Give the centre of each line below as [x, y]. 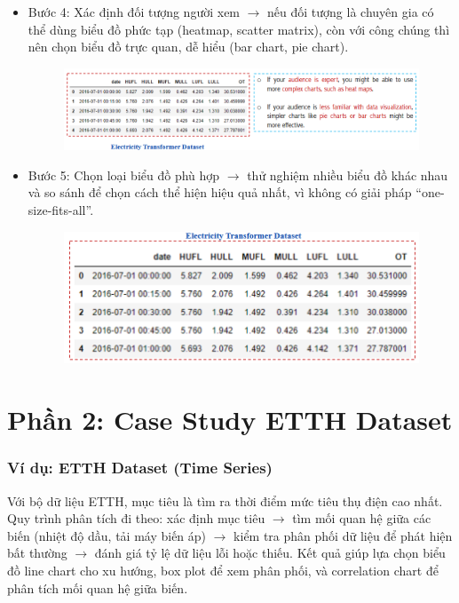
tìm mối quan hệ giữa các [362, 518]
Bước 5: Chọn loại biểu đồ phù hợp [124, 175]
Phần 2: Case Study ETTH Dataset [230, 420]
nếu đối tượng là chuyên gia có [351, 12]
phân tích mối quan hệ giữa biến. [98, 587]
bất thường [37, 553]
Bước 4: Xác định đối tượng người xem [134, 12]
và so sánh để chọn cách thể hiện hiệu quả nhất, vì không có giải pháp [220, 192]
